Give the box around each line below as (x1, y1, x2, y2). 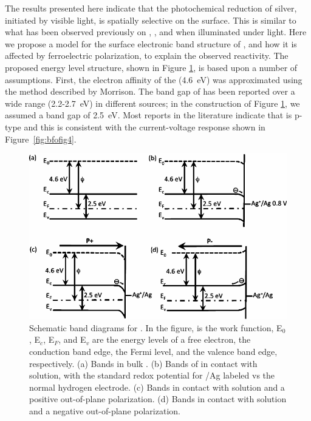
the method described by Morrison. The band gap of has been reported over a (5, 85, 295, 98)
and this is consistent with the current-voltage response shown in (24, 120, 265, 133)
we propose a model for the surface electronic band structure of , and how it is (5, 37, 297, 50)
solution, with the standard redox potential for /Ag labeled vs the (29, 369, 275, 382)
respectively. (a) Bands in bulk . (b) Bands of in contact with (29, 357, 258, 369)
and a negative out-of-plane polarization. (29, 404, 180, 417)
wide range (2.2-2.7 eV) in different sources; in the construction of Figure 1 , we (5, 96, 300, 109)
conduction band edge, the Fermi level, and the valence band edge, (29, 345, 278, 357)
